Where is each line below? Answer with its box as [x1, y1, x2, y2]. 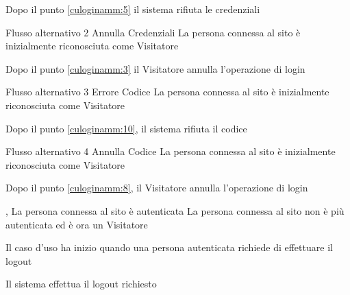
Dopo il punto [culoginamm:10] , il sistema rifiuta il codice [5, 121, 247, 135]
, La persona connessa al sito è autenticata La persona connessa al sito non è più [5, 203, 345, 217]
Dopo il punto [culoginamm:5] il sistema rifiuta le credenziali [5, 2, 260, 16]
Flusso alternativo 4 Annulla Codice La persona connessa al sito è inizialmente [5, 144, 336, 158]
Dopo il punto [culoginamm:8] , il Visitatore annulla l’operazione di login [5, 180, 308, 195]
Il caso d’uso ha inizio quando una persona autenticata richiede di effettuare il [5, 240, 333, 255]
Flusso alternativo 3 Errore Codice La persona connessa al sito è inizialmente [5, 84, 329, 99]
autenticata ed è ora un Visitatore [5, 217, 148, 231]
